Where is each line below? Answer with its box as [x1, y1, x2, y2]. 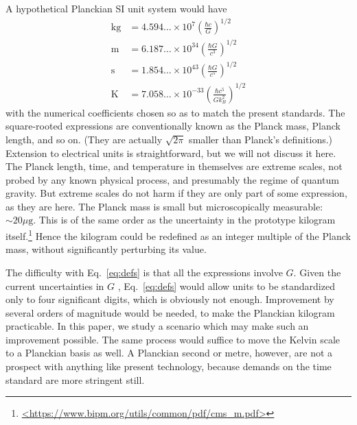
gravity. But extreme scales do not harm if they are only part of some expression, [5, 186, 347, 200]
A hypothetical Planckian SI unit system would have [5, 1, 227, 15]
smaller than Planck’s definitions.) [189, 132, 333, 146]
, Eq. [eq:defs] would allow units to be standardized [117, 278, 335, 293]
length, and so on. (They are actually [5, 132, 163, 146]
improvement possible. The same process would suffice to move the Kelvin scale [5, 332, 341, 346]
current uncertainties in [5, 278, 104, 293]
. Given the [293, 265, 341, 279]
